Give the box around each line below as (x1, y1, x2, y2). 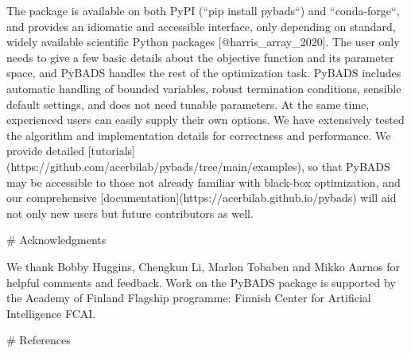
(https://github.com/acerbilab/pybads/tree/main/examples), (6, 157, 304, 174)
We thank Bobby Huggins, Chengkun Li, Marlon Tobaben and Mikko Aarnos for (6, 258, 401, 274)
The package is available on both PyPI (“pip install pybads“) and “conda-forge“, (6, 2, 400, 18)
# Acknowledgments (6, 231, 107, 248)
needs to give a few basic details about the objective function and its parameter (6, 48, 394, 65)
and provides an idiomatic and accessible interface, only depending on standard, (6, 17, 396, 34)
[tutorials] (87, 142, 135, 159)
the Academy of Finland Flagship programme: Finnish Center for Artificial (6, 289, 371, 306)
